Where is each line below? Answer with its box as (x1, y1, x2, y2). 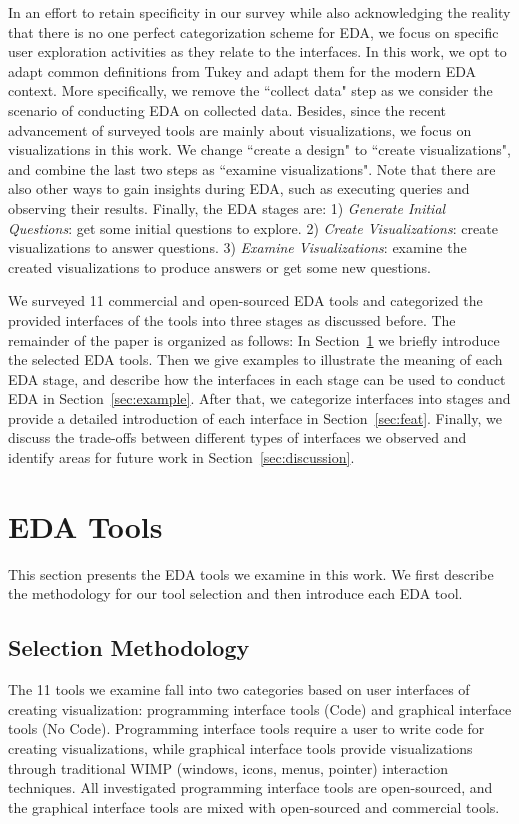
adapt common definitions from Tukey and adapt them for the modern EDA (8, 60, 477, 81)
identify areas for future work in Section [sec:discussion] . (8, 447, 355, 468)
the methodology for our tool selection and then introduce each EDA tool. (8, 583, 463, 604)
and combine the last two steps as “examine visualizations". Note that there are (8, 158, 496, 179)
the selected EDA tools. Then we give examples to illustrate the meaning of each (8, 349, 503, 370)
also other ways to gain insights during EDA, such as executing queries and (8, 178, 470, 199)
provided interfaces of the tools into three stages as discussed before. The (8, 309, 456, 330)
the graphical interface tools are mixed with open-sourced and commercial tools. (8, 796, 500, 817)
